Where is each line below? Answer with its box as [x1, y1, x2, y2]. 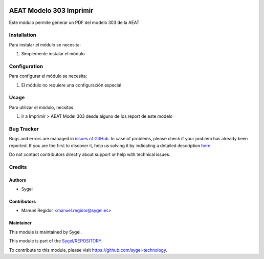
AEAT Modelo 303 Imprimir [9, 6, 94, 15]
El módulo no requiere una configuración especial [21, 82, 122, 88]
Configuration [9, 63, 44, 69]
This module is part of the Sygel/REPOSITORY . [9, 238, 103, 244]
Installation [9, 32, 37, 39]
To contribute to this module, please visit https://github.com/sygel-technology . [9, 247, 167, 253]
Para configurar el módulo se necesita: [9, 73, 88, 79]
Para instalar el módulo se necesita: [9, 42, 81, 47]
